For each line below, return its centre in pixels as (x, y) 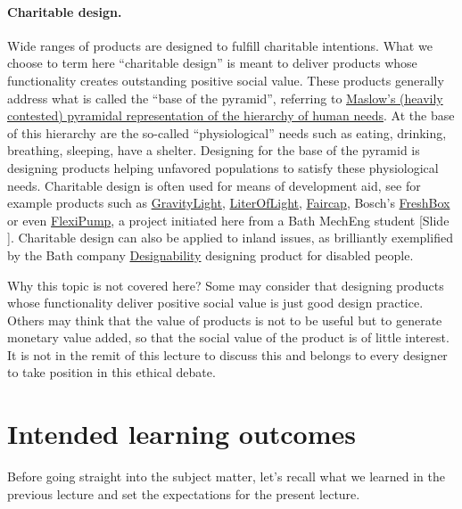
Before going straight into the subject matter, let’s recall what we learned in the (226, 476)
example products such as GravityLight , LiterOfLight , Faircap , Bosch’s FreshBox (229, 203)
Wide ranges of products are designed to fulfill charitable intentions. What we (220, 45)
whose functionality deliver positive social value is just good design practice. (215, 303)
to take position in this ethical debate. (111, 372)
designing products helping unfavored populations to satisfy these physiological (223, 167)
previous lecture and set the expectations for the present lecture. (184, 493)
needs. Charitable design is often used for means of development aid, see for (214, 185)
